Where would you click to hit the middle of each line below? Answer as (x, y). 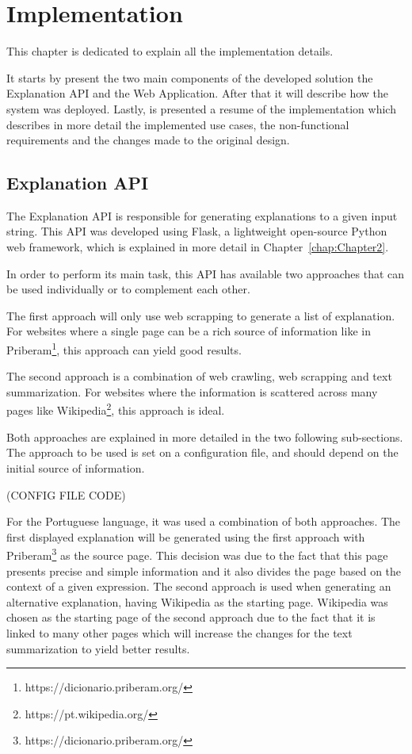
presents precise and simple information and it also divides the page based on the (204, 570)
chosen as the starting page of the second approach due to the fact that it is (191, 617)
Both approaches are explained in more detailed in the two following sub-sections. (205, 436)
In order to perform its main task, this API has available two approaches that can (206, 273)
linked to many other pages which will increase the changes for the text (179, 632)
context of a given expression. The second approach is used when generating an (199, 586)
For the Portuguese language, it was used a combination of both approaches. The (204, 521)
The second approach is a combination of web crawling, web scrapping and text (199, 376)
